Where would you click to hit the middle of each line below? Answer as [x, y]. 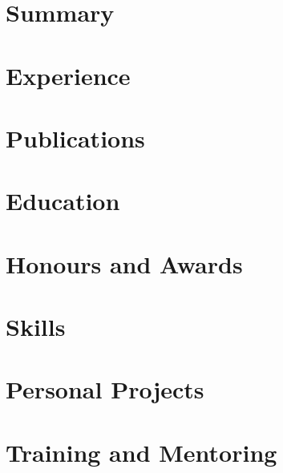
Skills [36, 327]
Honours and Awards [124, 263]
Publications [75, 137]
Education [63, 201]
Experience [68, 75]
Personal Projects [105, 389]
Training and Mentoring [141, 452]
